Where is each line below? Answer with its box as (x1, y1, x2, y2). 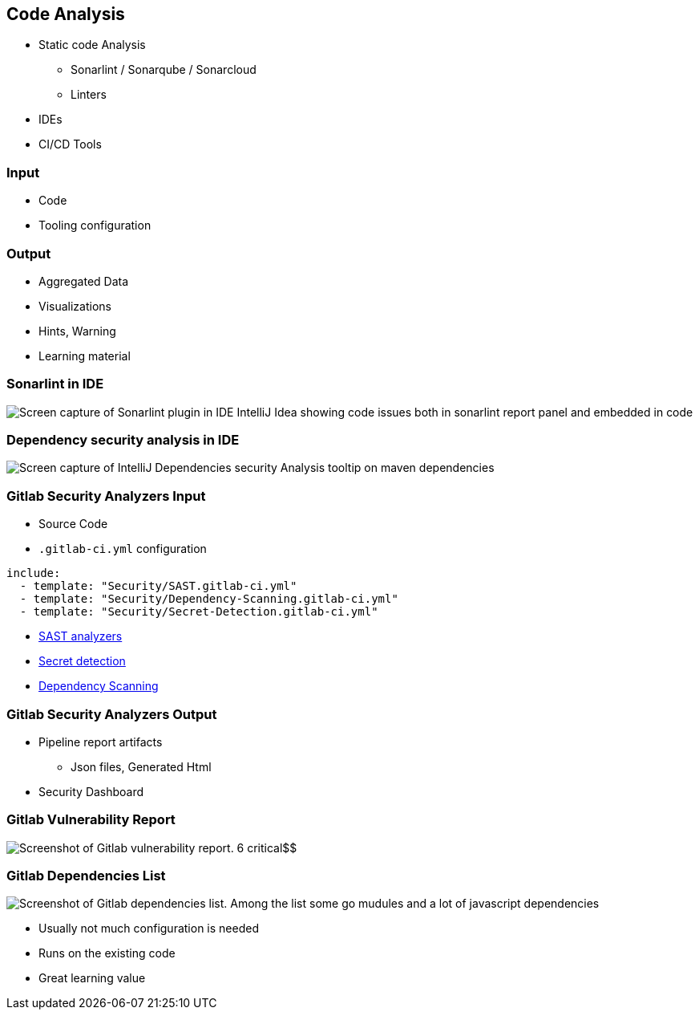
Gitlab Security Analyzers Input (6, 487, 206, 504)
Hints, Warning (38, 323, 116, 338)
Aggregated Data (38, 274, 129, 288)
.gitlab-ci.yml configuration (38, 542, 207, 556)
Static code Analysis (38, 38, 146, 52)
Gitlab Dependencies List (6, 868, 166, 884)
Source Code (38, 517, 108, 531)
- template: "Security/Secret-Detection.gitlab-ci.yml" (19, 605, 378, 619)
